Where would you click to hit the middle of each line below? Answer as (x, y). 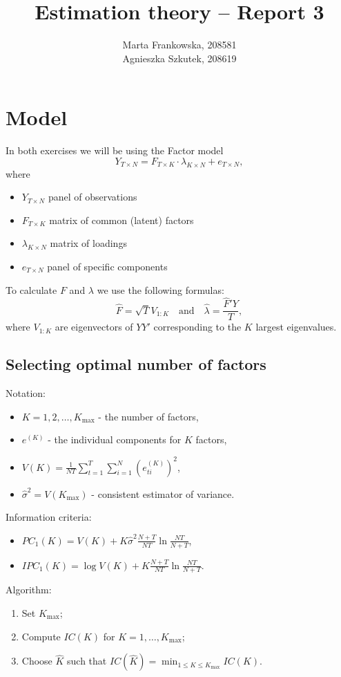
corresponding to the (197, 327)
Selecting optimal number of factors (136, 364)
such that (87, 661)
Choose (37, 661)
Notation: (26, 393)
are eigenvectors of (94, 327)
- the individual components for (115, 439)
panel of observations (92, 197)
